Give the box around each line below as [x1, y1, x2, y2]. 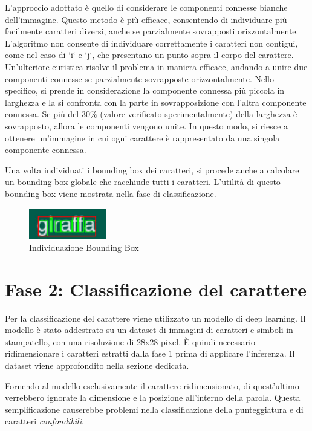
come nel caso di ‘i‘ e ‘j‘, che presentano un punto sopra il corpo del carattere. [5, 48, 294, 61]
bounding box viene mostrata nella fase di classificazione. [5, 187, 216, 199]
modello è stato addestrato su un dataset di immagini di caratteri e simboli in [5, 323, 293, 336]
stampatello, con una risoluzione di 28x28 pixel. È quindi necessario [5, 335, 255, 348]
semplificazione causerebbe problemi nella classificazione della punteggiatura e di [5, 403, 304, 415]
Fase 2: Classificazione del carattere [5, 276, 307, 301]
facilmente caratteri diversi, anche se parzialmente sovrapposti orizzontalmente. [5, 25, 299, 37]
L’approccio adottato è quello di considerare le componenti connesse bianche [5, 1, 288, 13]
